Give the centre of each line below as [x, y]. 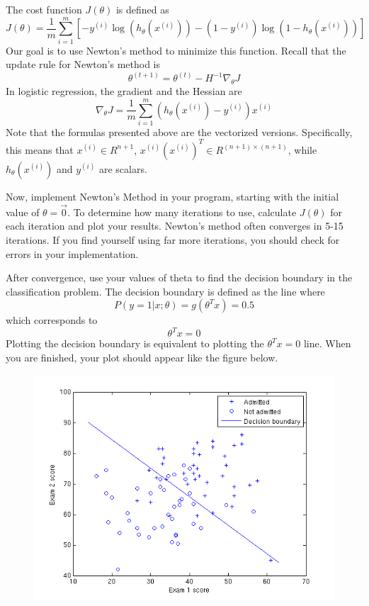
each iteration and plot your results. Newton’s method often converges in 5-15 [175, 226]
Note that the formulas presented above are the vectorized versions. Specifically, [179, 131]
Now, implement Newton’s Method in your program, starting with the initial [172, 196]
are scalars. [123, 168]
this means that [40, 149]
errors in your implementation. [72, 253]
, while [302, 149]
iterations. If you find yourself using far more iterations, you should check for [173, 239]
